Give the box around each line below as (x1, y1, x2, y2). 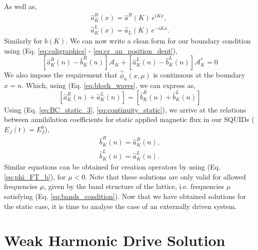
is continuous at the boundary (153, 69, 245, 80)
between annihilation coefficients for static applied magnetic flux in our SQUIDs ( (4, 114, 254, 124)
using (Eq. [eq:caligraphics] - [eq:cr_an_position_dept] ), (4, 45, 178, 55)
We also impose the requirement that (4, 69, 117, 80)
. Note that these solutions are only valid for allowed (85, 171, 246, 181)
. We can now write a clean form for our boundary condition (65, 35, 251, 46)
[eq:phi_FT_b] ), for (4, 171, 66, 181)
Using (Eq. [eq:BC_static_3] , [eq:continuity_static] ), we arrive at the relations (4, 104, 246, 114)
